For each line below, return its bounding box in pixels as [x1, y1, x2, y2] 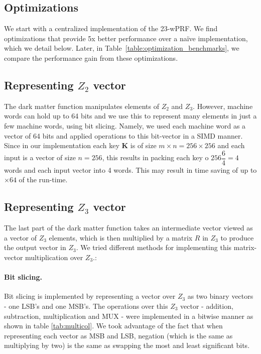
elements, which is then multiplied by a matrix [49, 232, 193, 243]
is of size [130, 140, 157, 151]
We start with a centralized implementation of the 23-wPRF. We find [4, 23, 218, 34]
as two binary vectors [187, 291, 253, 301]
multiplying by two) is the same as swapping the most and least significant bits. [4, 340, 250, 350]
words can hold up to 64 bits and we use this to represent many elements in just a [4, 110, 257, 121]
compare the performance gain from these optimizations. [4, 52, 178, 63]
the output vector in [4, 242, 66, 253]
